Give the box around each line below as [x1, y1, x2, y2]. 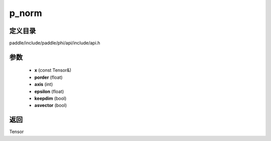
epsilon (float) [34, 88, 64, 94]
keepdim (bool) [34, 95, 67, 101]
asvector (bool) [34, 102, 67, 108]
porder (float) [34, 74, 63, 80]
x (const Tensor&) [34, 67, 72, 73]
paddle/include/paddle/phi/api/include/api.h [9, 40, 100, 46]
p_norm [9, 8, 42, 19]
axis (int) [34, 81, 53, 87]
